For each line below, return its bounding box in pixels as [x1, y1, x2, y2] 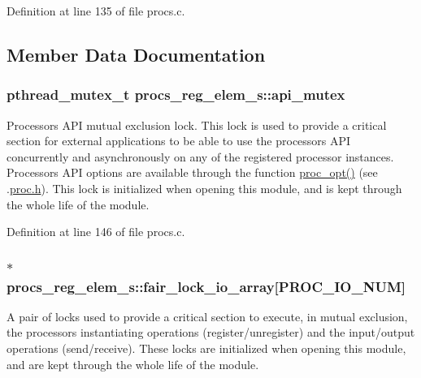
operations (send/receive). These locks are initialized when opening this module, [7, 340, 406, 357]
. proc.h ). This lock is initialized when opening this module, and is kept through [7, 179, 402, 196]
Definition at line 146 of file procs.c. [7, 223, 185, 240]
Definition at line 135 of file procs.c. [7, 2, 185, 19]
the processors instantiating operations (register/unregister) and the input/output [7, 324, 415, 341]
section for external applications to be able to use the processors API [7, 132, 351, 149]
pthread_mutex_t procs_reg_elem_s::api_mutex [7, 84, 345, 105]
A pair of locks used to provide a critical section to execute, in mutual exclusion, [7, 307, 408, 324]
